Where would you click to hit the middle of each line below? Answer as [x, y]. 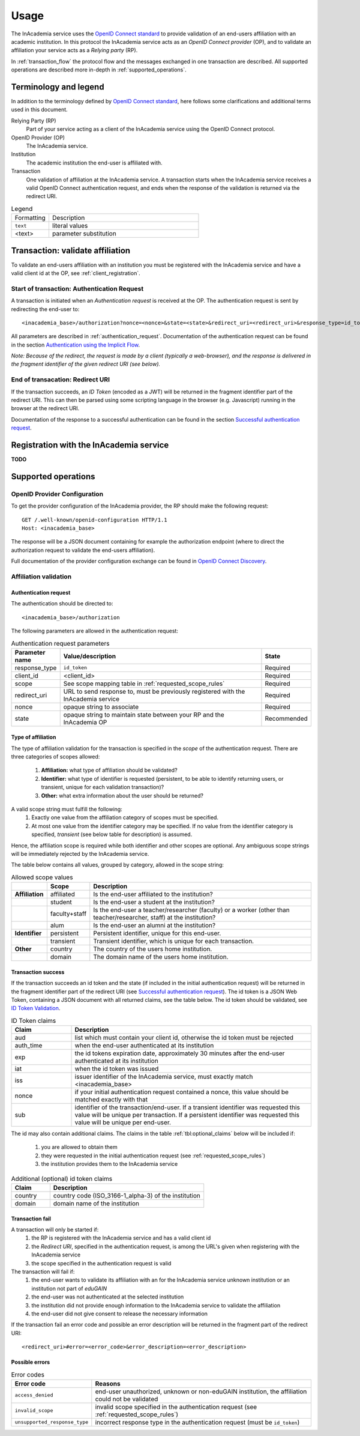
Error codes [28, 1374]
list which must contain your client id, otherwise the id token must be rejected [184, 1038]
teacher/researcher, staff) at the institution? [154, 918]
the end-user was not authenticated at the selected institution [108, 1297]
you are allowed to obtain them [79, 1147]
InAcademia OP [85, 722]
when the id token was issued [117, 1069]
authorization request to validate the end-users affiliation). [83, 550]
